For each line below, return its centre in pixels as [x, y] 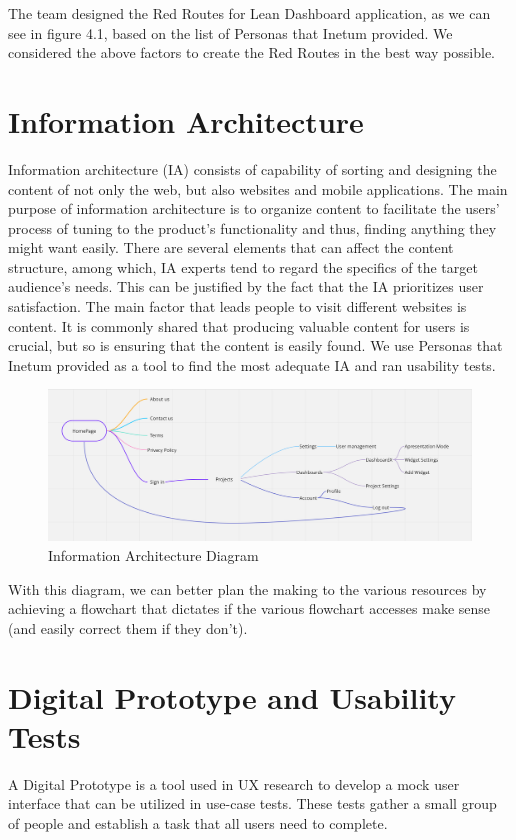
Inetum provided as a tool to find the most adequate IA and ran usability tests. [252, 364]
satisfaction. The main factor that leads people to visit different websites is [237, 306]
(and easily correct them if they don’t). [128, 627]
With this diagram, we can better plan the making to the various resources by [247, 588]
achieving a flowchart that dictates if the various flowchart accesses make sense [249, 608]
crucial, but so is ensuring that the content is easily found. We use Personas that [255, 345]
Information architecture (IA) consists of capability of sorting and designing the [252, 168]
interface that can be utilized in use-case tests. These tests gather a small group [252, 803]
